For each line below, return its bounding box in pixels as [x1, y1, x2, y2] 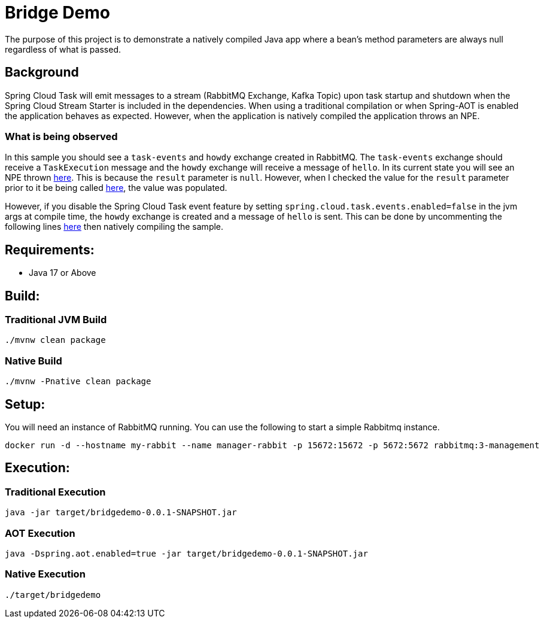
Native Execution [5, 568, 86, 581]
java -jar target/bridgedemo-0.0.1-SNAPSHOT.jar [5, 507, 237, 518]
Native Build [5, 354, 62, 367]
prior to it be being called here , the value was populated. [5, 183, 227, 193]
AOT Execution [5, 527, 75, 539]
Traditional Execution [5, 485, 106, 498]
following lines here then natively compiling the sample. [5, 221, 224, 232]
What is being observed [5, 130, 118, 142]
